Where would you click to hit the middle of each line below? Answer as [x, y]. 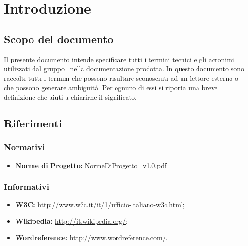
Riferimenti [33, 123]
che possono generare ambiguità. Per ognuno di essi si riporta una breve [111, 87]
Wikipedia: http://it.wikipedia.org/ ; [71, 221]
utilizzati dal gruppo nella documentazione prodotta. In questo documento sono [124, 69]
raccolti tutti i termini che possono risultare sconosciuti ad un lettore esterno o [121, 78]
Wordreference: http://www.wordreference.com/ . [91, 237]
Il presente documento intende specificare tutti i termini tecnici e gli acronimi [119, 59]
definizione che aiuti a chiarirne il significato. [70, 97]
